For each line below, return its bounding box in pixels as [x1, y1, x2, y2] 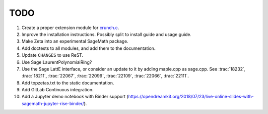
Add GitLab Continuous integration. [21, 87, 94, 93]
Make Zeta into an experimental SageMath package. [21, 38, 129, 44]
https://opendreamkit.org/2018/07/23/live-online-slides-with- [128, 94, 254, 100]
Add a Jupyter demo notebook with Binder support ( [21, 94, 129, 100]
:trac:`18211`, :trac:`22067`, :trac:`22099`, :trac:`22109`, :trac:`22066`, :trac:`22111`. [21, 73, 189, 79]
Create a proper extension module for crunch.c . [21, 25, 119, 31]
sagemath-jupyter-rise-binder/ [21, 100, 84, 106]
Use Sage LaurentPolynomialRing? [21, 59, 92, 65]
